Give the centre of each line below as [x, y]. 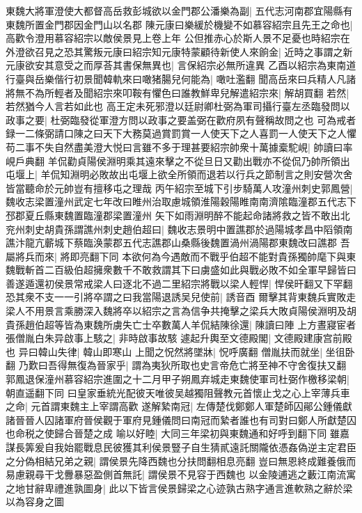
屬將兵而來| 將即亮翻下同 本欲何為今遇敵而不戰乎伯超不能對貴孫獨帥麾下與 [176, 256]
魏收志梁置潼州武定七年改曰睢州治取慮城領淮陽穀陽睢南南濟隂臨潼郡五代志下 [181, 202]
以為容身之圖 [35, 502]
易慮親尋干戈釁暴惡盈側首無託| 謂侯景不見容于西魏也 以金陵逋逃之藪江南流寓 [181, 474]
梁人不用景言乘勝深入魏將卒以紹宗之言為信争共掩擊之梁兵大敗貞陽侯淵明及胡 [181, 311]
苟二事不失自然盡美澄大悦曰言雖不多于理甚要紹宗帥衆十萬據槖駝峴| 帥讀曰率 [179, 147]
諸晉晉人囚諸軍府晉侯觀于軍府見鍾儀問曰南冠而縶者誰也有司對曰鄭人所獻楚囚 [181, 419]
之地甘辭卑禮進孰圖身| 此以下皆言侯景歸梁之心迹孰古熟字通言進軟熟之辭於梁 [179, 488]
